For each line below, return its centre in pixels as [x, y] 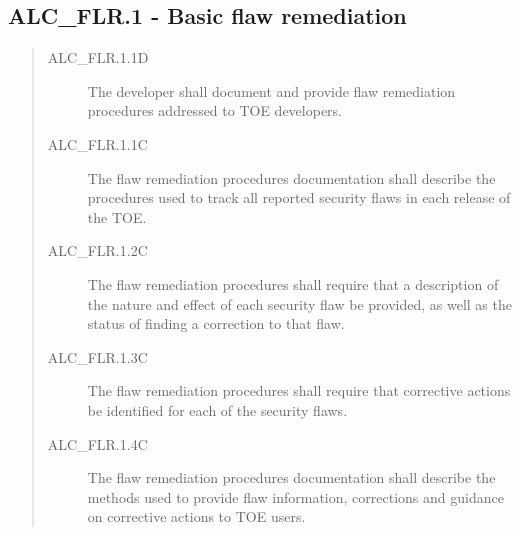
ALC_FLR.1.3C [97, 356]
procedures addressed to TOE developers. [215, 110]
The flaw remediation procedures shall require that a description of [293, 283]
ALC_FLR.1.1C [97, 143]
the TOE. [117, 216]
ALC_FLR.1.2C [97, 250]
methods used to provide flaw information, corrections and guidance [295, 496]
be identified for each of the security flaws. [217, 409]
